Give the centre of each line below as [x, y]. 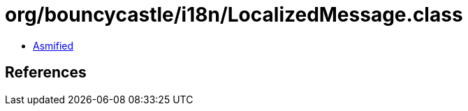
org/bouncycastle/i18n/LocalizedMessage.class [234, 15]
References [46, 73]
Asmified [53, 45]
